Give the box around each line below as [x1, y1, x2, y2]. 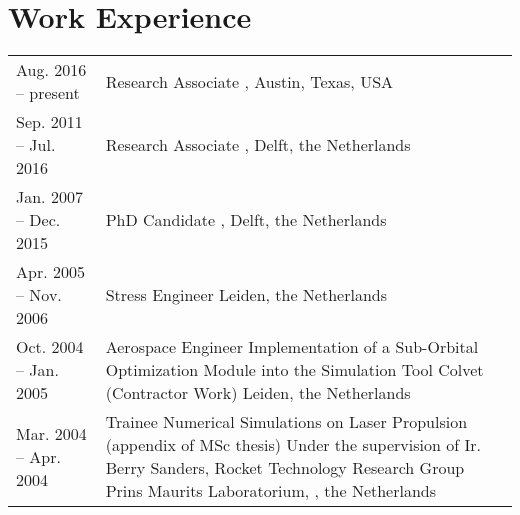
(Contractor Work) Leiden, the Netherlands [105, 381, 411, 405]
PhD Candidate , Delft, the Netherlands [105, 208, 387, 232]
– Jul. [16, 133, 56, 157]
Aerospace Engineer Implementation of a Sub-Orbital [105, 335, 479, 359]
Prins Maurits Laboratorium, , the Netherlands [105, 479, 437, 503]
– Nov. [16, 283, 62, 307]
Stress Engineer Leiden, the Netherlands [105, 283, 387, 307]
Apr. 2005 [16, 260, 85, 284]
